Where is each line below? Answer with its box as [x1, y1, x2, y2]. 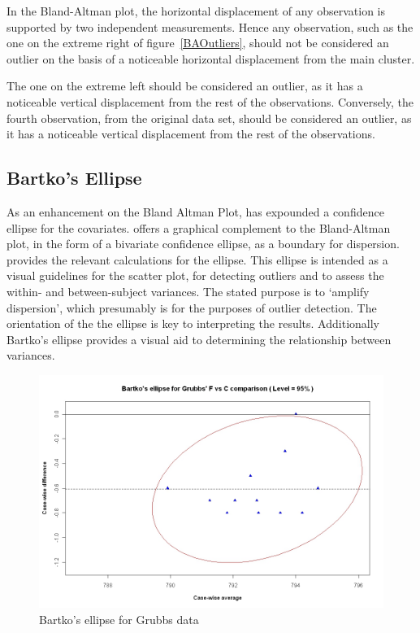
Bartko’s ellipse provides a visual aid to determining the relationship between [6, 330, 392, 347]
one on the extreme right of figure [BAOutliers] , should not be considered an [6, 34, 389, 51]
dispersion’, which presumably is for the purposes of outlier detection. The [6, 299, 377, 316]
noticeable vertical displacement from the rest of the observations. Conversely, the [6, 93, 414, 110]
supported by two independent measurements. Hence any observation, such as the [6, 18, 414, 35]
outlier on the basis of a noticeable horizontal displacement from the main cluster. [6, 50, 415, 67]
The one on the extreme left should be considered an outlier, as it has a [6, 77, 363, 94]
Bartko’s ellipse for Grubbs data [39, 611, 199, 628]
